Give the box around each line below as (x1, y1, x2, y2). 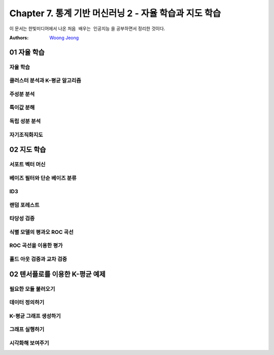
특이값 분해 (9, 104, 35, 111)
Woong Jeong (49, 35, 79, 41)
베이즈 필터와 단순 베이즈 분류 (9, 174, 77, 182)
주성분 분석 (9, 91, 35, 98)
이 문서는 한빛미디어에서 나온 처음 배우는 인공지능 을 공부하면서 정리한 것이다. (9, 25, 165, 32)
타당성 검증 (9, 215, 35, 222)
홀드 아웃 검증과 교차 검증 (9, 256, 67, 263)
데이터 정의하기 (9, 299, 45, 306)
